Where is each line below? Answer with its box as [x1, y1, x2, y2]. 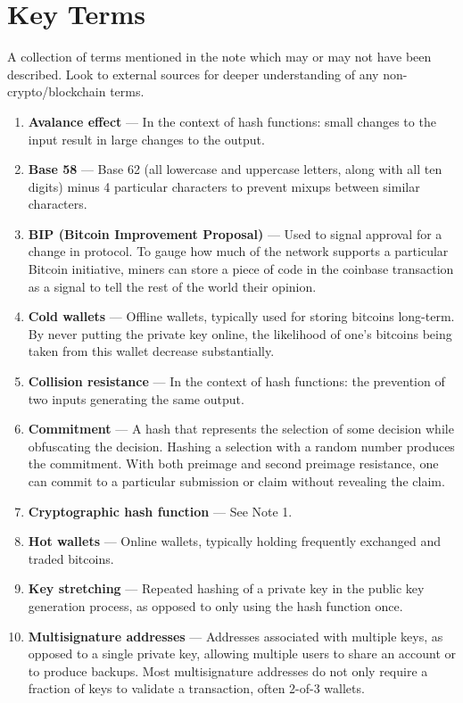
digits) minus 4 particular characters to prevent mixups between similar [28, 177, 420, 195]
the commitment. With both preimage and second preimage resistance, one [28, 454, 439, 473]
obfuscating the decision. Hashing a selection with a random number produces [28, 436, 455, 455]
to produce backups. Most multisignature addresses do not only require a [28, 661, 428, 680]
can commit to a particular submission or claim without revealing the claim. [28, 472, 445, 490]
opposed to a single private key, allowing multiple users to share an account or [28, 644, 457, 663]
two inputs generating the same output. [28, 389, 244, 408]
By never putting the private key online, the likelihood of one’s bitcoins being [28, 324, 452, 343]
